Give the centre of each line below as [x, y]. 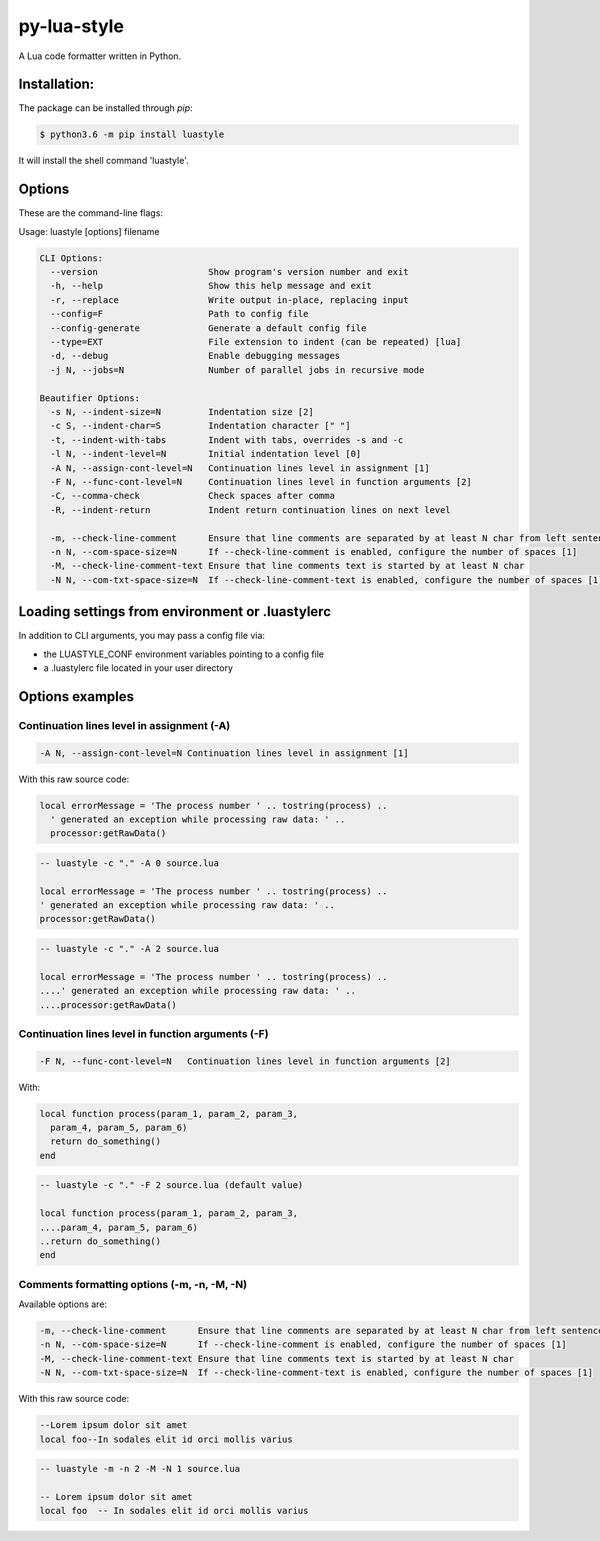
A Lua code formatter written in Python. [100, 56]
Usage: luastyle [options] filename [89, 231]
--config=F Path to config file [179, 314]
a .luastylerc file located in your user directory [138, 667]
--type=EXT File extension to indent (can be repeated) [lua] [256, 342]
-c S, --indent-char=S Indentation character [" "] [200, 426]
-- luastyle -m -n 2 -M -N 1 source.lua [139, 1469]
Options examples [76, 696]
